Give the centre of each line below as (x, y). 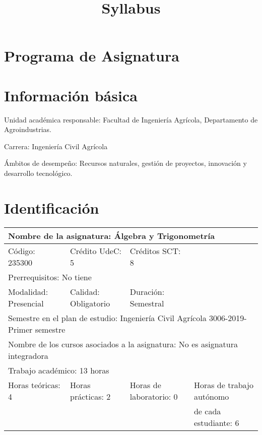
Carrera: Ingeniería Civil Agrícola (56, 146)
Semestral (147, 303)
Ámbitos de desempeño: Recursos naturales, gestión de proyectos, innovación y (125, 163)
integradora (28, 355)
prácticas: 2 (90, 396)
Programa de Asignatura (92, 56)
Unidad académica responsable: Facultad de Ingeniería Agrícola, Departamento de (131, 119)
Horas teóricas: (34, 385)
